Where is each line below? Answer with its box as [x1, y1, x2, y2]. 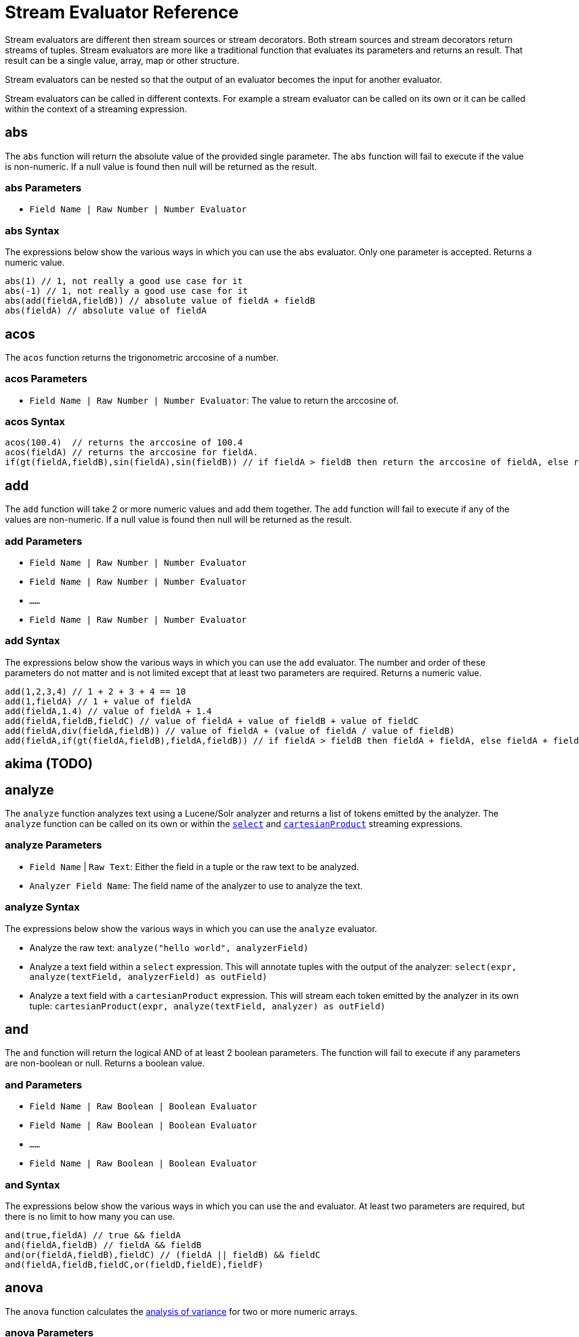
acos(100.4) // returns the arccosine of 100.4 [5, 437, 243, 448]
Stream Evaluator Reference [5, 2, 239, 23]
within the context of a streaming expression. [5, 103, 187, 114]
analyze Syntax [5, 901, 80, 914]
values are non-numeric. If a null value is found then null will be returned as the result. [5, 514, 352, 525]
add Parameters [5, 534, 82, 547]
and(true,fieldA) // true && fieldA [5, 1230, 181, 1240]
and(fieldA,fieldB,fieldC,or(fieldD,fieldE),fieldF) [5, 1259, 264, 1270]
